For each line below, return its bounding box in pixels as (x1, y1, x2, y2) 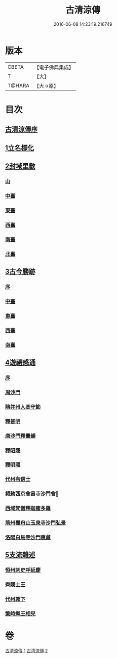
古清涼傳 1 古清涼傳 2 (5, 648, 48, 654)
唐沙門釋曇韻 (5, 432, 36, 439)
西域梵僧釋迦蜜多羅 (5, 505, 51, 512)
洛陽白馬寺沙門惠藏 (5, 534, 51, 541)
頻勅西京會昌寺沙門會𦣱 (5, 490, 59, 497)
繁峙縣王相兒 (5, 611, 36, 617)
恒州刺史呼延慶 (5, 567, 41, 574)
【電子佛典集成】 (34, 64, 74, 71)
